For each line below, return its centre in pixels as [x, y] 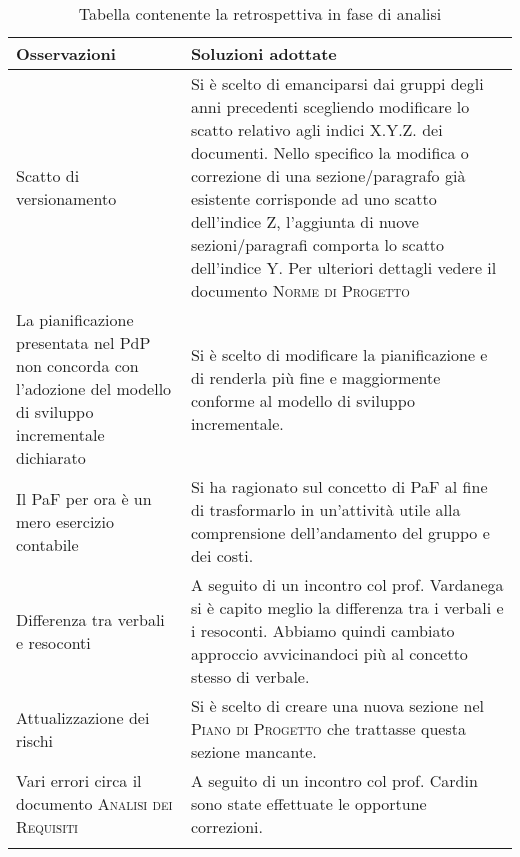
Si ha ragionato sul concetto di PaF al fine [339, 486]
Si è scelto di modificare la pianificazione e [339, 354]
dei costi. [222, 555]
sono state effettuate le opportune [308, 803]
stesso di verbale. [250, 676]
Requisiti [47, 826]
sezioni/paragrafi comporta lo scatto [317, 244]
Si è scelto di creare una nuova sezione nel [337, 705]
